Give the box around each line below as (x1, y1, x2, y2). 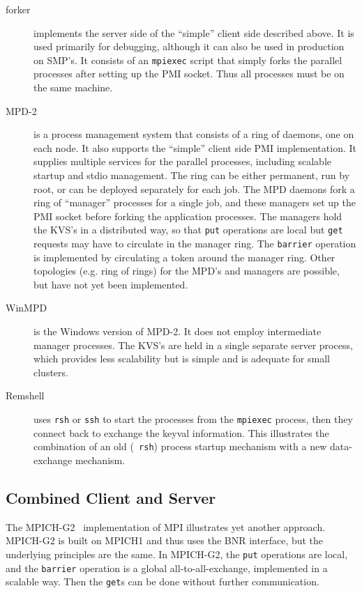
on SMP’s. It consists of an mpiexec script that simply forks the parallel (33, 52, 342, 67)
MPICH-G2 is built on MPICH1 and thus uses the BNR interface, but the (6, 533, 324, 548)
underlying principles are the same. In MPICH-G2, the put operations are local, (6, 546, 348, 561)
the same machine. (33, 80, 113, 95)
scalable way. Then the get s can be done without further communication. (6, 574, 319, 589)
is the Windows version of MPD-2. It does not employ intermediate (33, 324, 322, 339)
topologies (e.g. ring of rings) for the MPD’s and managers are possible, (33, 263, 340, 278)
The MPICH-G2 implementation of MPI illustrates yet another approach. (6, 519, 326, 534)
